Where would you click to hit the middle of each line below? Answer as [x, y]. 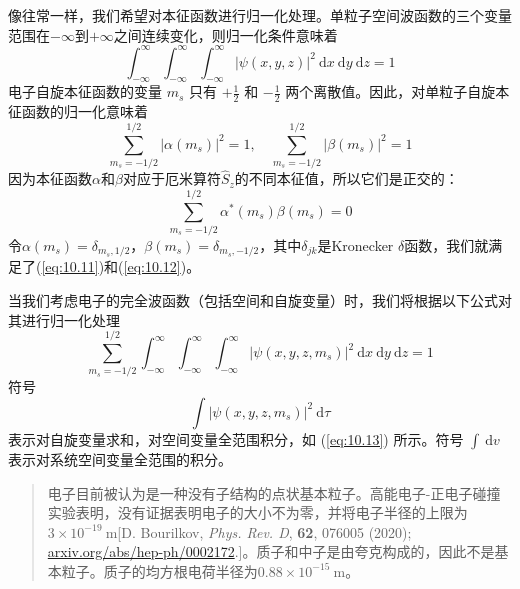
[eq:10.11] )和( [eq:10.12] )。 [121, 266]
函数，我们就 [446, 244]
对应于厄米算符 [171, 178]
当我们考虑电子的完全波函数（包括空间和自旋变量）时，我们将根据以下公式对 [260, 300]
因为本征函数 [50, 178]
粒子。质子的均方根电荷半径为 [159, 570]
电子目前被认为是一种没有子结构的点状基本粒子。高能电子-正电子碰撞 [274, 492]
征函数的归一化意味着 [78, 111]
